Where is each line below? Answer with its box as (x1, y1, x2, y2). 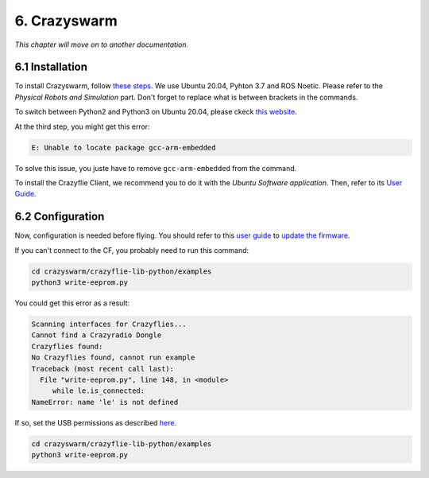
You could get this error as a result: (14, 298, 130, 308)
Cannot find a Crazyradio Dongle (31, 331, 162, 340)
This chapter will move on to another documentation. (14, 40, 189, 49)
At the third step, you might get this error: (14, 122, 150, 131)
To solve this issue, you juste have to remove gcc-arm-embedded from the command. (14, 163, 297, 173)
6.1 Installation (14, 60, 87, 74)
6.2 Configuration (14, 210, 105, 223)
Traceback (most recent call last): (31, 364, 175, 373)
